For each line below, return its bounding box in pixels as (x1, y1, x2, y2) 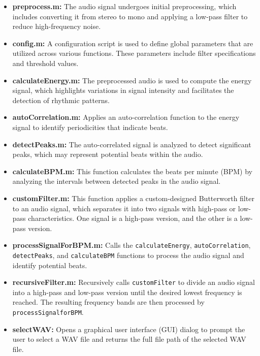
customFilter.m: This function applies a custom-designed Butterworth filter (12, 192, 254, 203)
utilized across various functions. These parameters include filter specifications (12, 48, 256, 58)
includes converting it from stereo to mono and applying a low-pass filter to (12, 11, 248, 21)
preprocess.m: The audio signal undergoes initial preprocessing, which (12, 1, 237, 11)
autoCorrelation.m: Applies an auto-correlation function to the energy (12, 112, 240, 122)
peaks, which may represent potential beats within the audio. (12, 149, 203, 159)
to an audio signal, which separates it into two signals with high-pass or (12, 203, 236, 213)
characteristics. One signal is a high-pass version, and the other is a (28, 213, 238, 223)
